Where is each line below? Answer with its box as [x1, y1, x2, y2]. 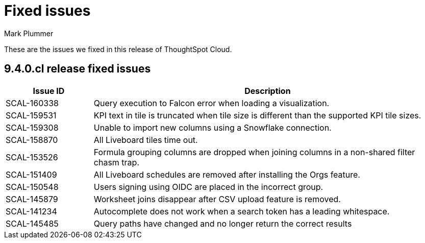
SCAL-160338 [6, 98, 59, 108]
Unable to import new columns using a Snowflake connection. [93, 122, 332, 133]
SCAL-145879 [6, 193, 58, 204]
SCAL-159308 [6, 122, 59, 133]
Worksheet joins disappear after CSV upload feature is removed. [93, 193, 341, 204]
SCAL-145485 [6, 218, 59, 229]
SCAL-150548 [6, 181, 59, 192]
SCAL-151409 [6, 169, 57, 180]
